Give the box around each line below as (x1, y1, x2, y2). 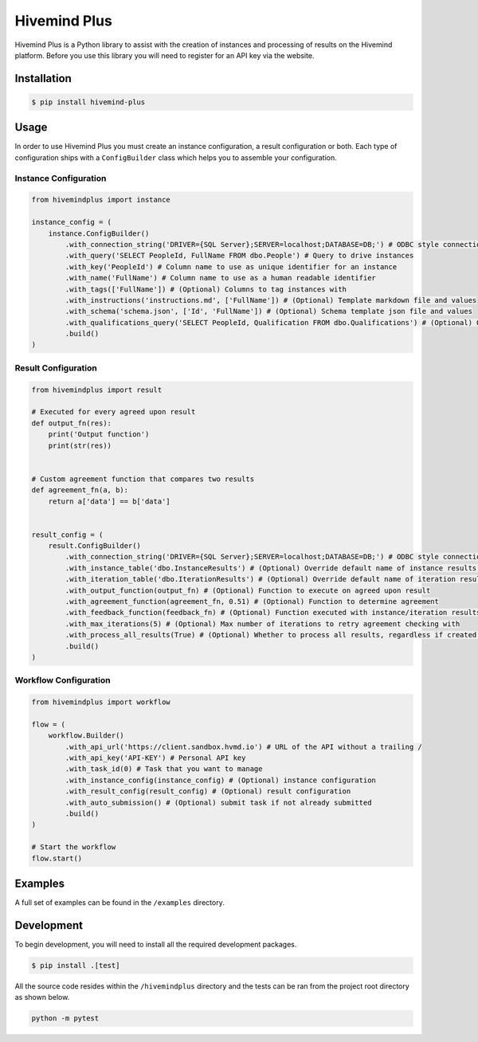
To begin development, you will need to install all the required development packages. (14, 939, 297, 949)
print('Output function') (48, 430, 150, 439)
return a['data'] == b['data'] (48, 496, 170, 506)
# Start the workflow (31, 843, 116, 852)
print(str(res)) (48, 441, 112, 450)
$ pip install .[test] (31, 961, 120, 970)
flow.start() (31, 853, 83, 863)
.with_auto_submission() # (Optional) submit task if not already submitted (65, 797, 372, 807)
